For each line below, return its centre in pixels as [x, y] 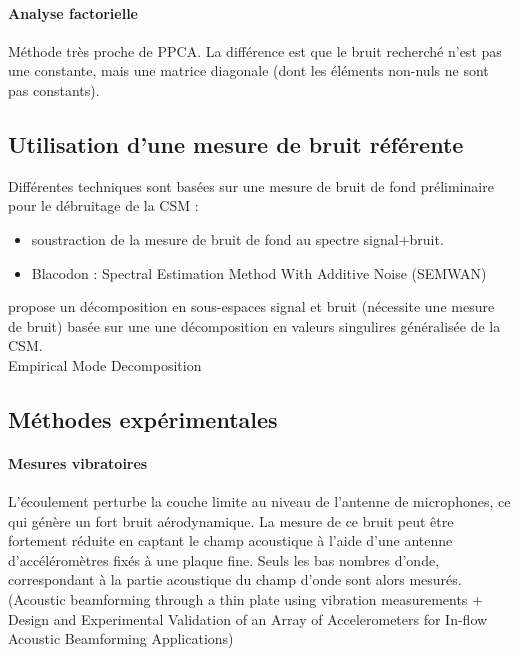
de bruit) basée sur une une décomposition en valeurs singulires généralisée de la [254, 325]
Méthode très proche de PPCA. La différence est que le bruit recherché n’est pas [255, 50]
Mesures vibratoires [78, 462]
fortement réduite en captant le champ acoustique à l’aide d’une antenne [230, 540]
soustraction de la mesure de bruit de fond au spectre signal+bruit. [237, 238]
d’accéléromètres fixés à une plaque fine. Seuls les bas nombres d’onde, [224, 559]
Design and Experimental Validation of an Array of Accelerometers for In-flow [248, 618]
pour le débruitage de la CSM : [103, 205]
